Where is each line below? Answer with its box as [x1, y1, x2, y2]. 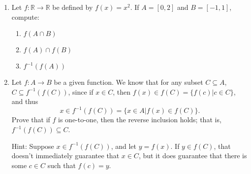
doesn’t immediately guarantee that [11, 150, 120, 161]
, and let [111, 140, 136, 151]
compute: [11, 11, 39, 22]
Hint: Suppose [11, 140, 54, 151]
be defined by [52, 2, 93, 12]
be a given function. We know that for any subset [54, 77, 203, 87]
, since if [68, 86, 94, 97]
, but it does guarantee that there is [138, 150, 247, 161]
